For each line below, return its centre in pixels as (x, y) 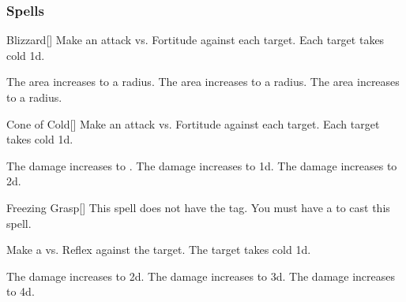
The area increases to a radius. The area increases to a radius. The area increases (203, 82)
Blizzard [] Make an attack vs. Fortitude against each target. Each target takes (195, 40)
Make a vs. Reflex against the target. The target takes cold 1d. (159, 250)
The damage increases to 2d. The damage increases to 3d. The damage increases (201, 276)
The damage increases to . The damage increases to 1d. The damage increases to (202, 165)
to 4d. (21, 291)
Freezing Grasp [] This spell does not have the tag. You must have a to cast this (198, 207)
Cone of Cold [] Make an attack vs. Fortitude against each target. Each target (193, 123)
